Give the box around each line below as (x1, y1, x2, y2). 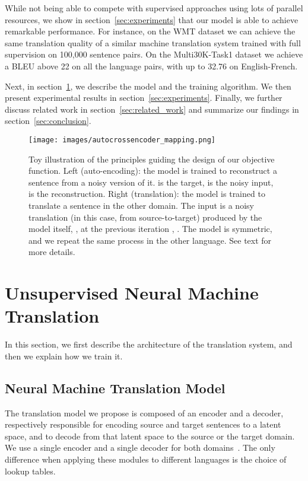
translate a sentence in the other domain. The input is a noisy (28, 199, 254, 211)
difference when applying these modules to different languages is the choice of (5, 453, 287, 466)
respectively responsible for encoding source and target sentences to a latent (5, 418, 281, 431)
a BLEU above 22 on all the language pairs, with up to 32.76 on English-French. (5, 59, 298, 72)
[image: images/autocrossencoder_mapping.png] (28, 135, 215, 144)
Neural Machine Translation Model (5, 378, 226, 397)
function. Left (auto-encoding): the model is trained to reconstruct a (28, 164, 277, 177)
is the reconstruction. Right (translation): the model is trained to (28, 187, 265, 200)
